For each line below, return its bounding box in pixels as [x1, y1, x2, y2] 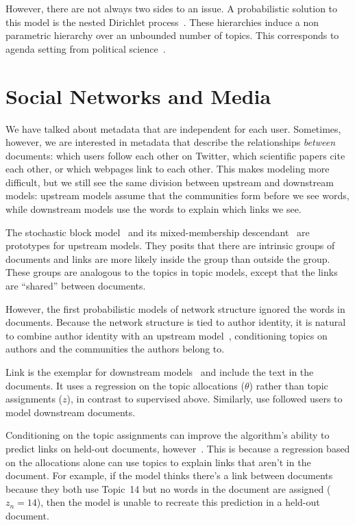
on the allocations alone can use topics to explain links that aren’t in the [5, 454, 311, 469]
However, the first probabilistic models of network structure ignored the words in [5, 301, 345, 316]
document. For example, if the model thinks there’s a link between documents [5, 468, 333, 483]
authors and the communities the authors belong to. [5, 342, 225, 356]
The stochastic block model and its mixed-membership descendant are [5, 225, 310, 239]
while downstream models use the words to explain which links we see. [5, 202, 302, 216]
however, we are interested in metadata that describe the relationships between [5, 135, 336, 149]
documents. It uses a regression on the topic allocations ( [5, 378, 245, 392]
